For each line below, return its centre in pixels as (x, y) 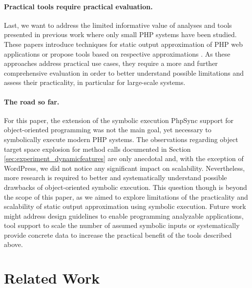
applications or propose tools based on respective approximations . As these (117, 53)
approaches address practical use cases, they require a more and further (111, 63)
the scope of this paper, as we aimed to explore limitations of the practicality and (126, 196)
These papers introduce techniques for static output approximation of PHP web (123, 44)
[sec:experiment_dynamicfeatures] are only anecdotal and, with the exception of (124, 158)
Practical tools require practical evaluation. (78, 6)
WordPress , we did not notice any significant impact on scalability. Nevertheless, (125, 168)
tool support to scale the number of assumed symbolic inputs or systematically (122, 225)
